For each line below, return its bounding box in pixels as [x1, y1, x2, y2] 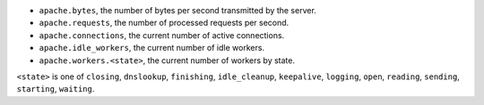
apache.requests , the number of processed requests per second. [39, 18, 290, 28]
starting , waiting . [16, 84, 95, 94]
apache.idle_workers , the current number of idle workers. [39, 43, 264, 53]
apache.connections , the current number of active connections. [39, 29, 285, 40]
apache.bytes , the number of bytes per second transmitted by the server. [39, 5, 317, 15]
